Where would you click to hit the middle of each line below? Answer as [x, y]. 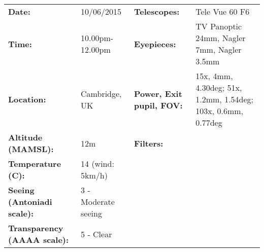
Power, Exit [158, 93]
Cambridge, [101, 93]
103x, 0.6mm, [220, 111]
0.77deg [209, 122]
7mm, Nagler [219, 49]
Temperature [35, 164]
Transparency [36, 228]
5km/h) [94, 175]
